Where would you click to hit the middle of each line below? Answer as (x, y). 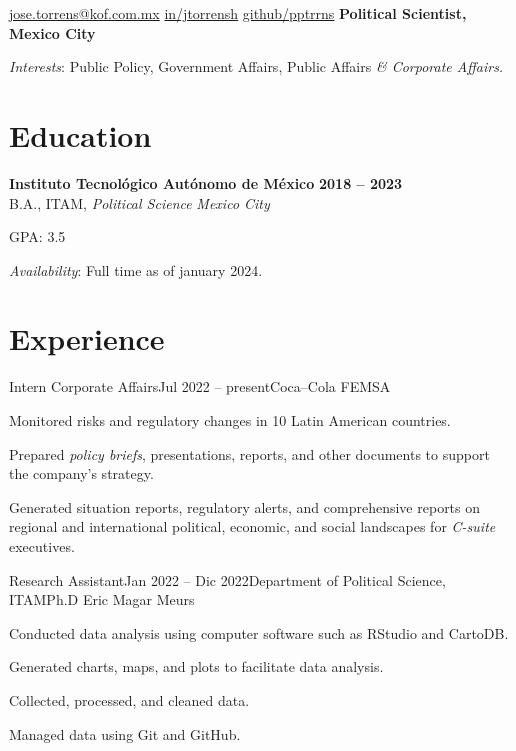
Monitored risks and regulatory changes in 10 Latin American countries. (230, 420)
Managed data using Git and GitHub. (125, 733)
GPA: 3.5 (37, 236)
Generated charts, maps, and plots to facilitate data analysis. (196, 666)
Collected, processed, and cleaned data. (129, 699)
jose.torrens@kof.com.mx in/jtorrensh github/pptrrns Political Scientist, (238, 13)
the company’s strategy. (81, 473)
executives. (42, 545)
